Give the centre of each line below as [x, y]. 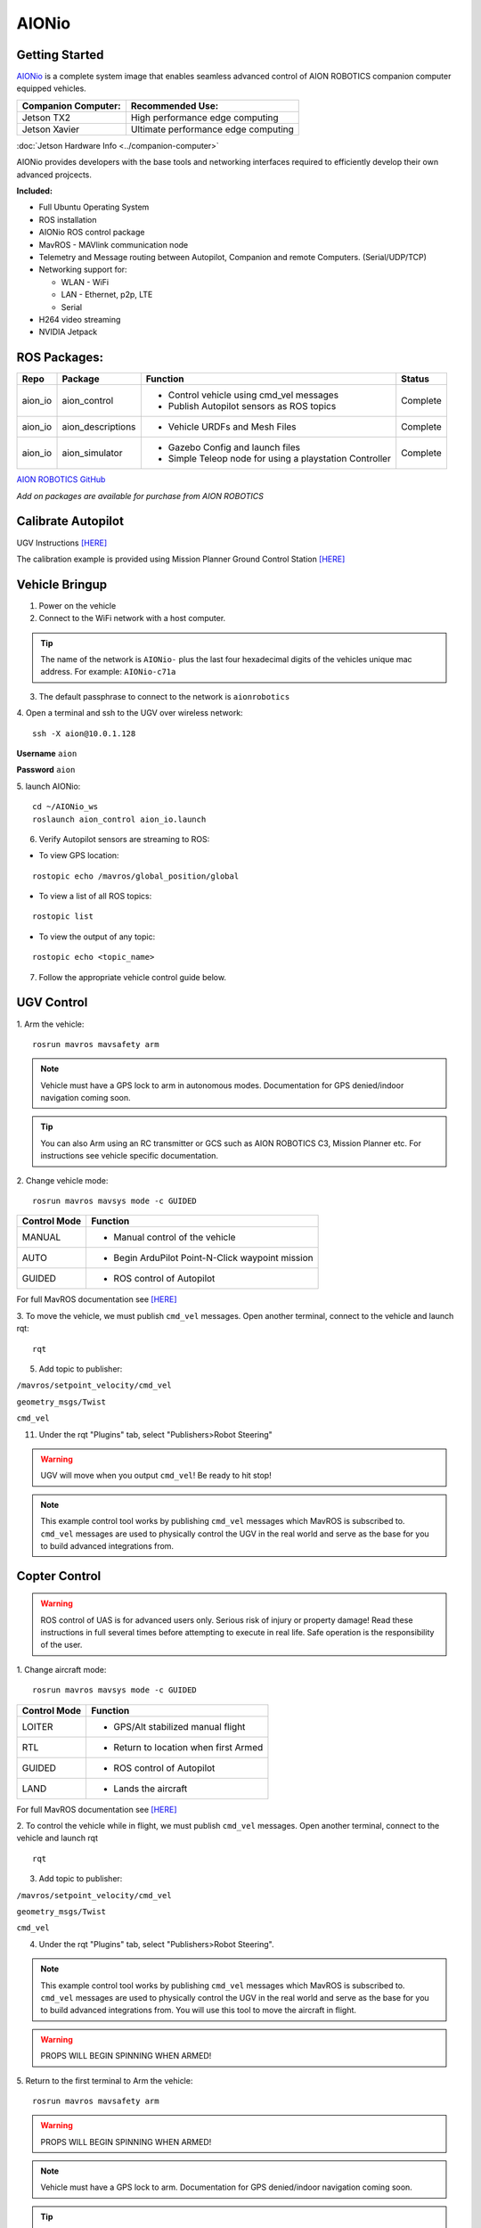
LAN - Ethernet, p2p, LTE [107, 295]
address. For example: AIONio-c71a [108, 672]
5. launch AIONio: [49, 786]
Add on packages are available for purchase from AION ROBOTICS [140, 496]
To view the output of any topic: [97, 937]
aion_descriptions [99, 427]
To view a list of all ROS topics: [95, 897]
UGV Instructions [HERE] [62, 543]
